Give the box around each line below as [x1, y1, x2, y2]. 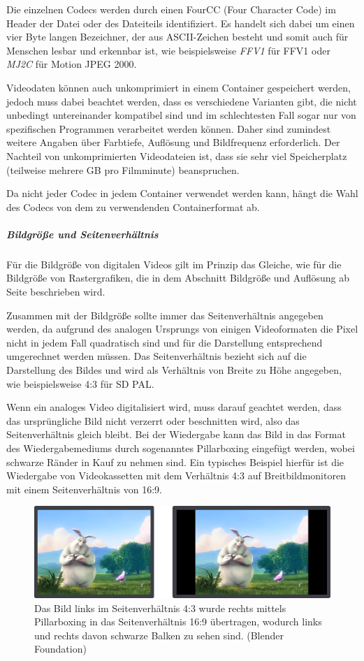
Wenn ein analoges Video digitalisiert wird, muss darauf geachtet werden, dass [6, 400, 342, 414]
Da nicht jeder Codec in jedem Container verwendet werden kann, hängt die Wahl [6, 186, 358, 201]
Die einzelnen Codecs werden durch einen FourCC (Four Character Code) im [6, 2, 336, 16]
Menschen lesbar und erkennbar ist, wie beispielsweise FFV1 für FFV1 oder [6, 43, 330, 57]
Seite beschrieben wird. [6, 284, 105, 299]
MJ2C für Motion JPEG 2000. [6, 57, 137, 71]
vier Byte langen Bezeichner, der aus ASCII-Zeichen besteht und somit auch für [6, 29, 349, 44]
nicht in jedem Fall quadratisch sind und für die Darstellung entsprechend [6, 335, 323, 349]
